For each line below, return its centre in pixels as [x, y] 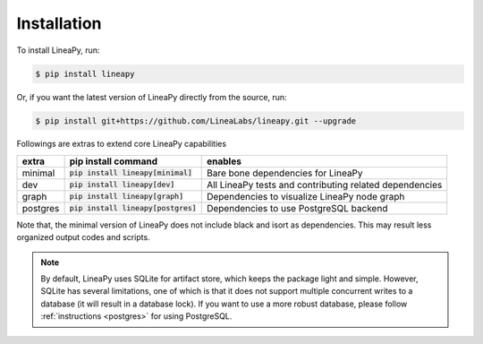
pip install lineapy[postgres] [133, 208]
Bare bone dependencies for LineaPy [284, 173]
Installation [59, 23]
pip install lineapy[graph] [126, 197]
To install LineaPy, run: [58, 50]
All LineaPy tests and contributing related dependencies [324, 185]
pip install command [114, 161]
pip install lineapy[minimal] [131, 173]
